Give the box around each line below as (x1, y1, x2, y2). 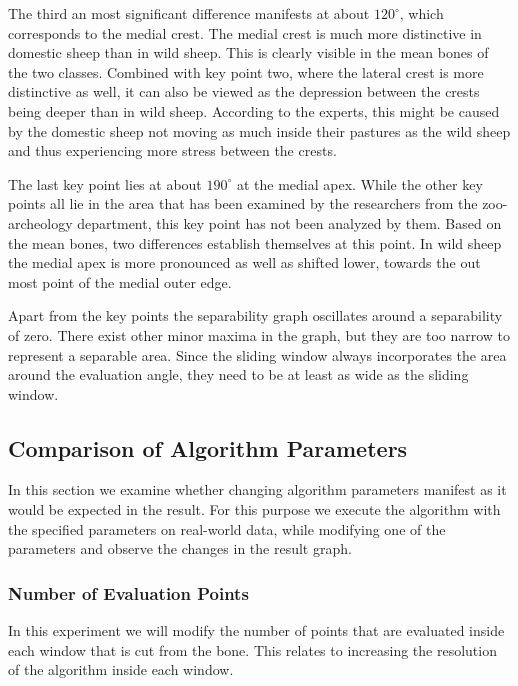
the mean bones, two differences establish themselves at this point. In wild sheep (8, 232, 502, 253)
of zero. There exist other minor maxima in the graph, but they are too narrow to (8, 324, 511, 345)
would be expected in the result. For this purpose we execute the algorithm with (8, 499, 501, 520)
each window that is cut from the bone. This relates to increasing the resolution (8, 639, 497, 660)
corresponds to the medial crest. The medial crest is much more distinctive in (8, 22, 482, 43)
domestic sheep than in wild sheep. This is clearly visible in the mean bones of (8, 42, 489, 63)
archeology (8, 212, 73, 233)
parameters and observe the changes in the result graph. (8, 538, 352, 559)
